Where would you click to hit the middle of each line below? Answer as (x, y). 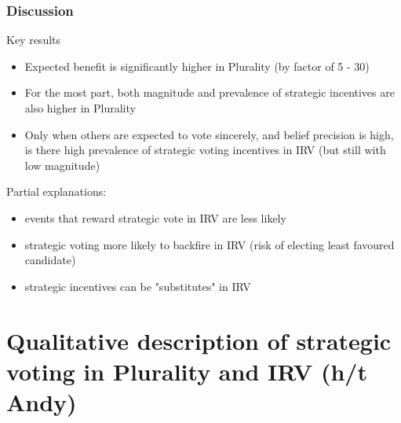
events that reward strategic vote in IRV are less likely (155, 217)
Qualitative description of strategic (199, 340)
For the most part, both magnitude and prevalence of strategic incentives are (210, 92)
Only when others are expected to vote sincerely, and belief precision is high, (209, 134)
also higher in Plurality (80, 108)
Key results (34, 40)
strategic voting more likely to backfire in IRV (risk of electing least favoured (210, 244)
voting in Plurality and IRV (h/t (187, 371)
